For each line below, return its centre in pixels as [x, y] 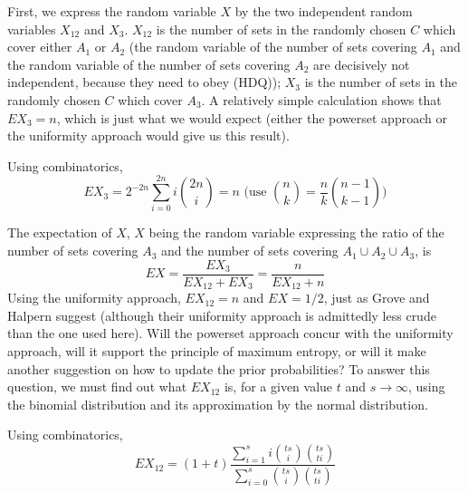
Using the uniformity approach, [94, 298]
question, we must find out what [97, 387]
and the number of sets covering [250, 251]
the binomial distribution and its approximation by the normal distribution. [218, 404]
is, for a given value [278, 387]
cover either [40, 47]
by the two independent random [324, 11]
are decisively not [362, 64]
